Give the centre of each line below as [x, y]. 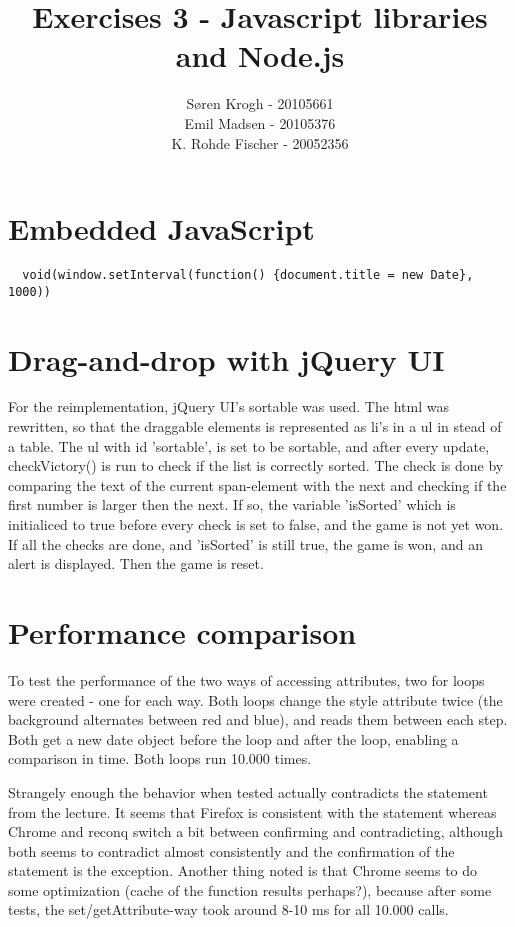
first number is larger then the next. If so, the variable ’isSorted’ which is [232, 504]
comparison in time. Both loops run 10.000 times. [160, 758]
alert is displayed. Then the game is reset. [136, 563]
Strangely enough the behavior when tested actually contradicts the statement [248, 791]
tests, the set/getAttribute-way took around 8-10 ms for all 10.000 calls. [228, 909]
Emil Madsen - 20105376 [260, 122]
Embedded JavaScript [161, 228]
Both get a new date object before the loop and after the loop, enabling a [233, 738]
